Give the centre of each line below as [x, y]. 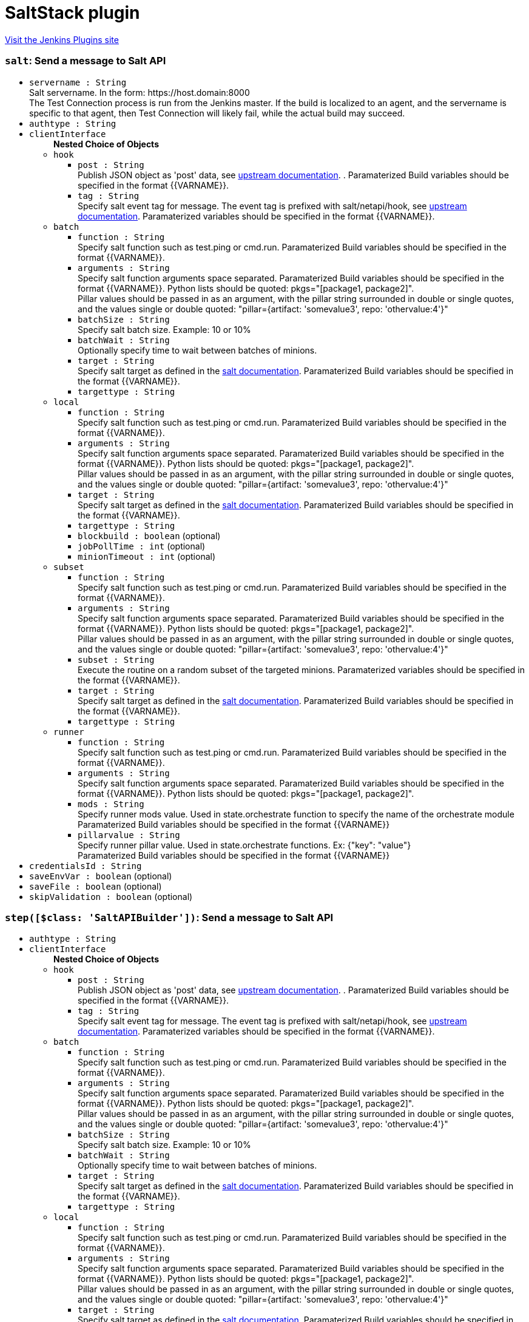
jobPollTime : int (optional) [142, 546]
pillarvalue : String [129, 835]
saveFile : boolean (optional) [96, 886]
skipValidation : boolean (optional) [111, 896]
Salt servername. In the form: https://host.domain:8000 [140, 92]
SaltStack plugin [72, 13]
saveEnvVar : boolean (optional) [101, 876]
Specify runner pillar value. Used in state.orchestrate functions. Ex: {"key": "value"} [244, 845]
